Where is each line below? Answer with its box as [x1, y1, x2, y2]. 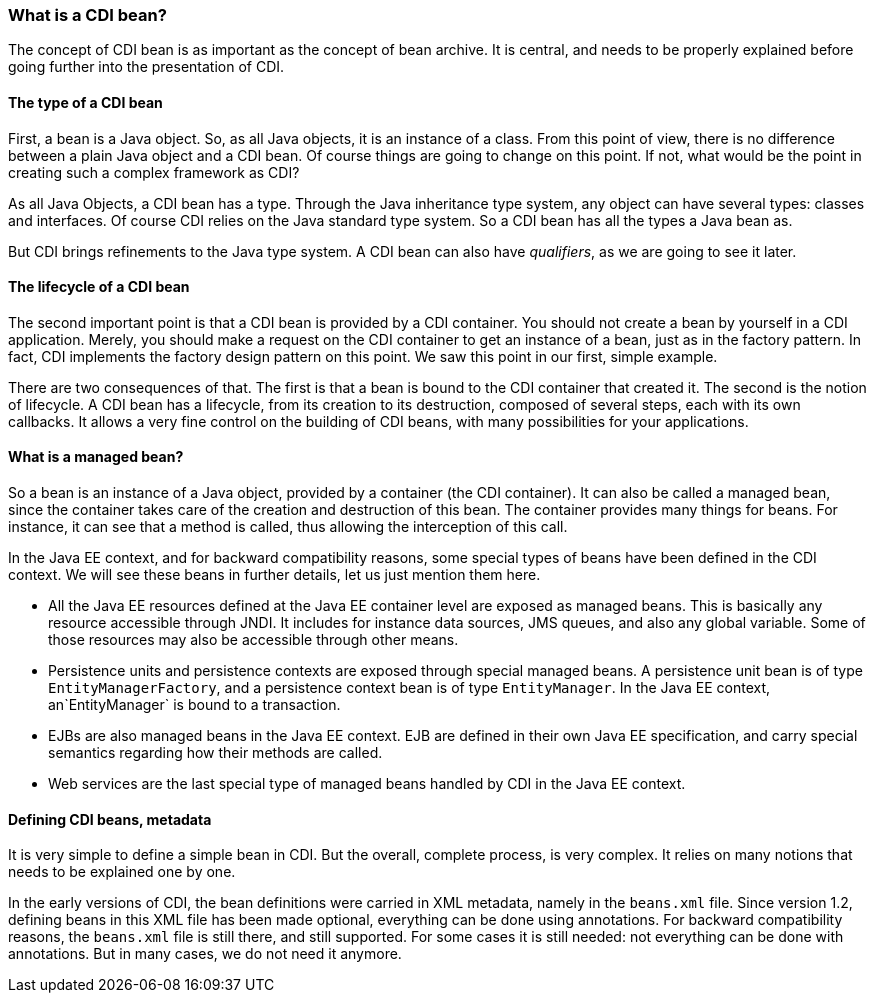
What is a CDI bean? [8, 5, 167, 25]
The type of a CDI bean [8, 93, 163, 111]
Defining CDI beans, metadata [8, 810, 212, 828]
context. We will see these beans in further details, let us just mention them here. [8, 566, 541, 584]
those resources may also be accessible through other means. [48, 631, 459, 649]
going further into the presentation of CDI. [8, 58, 285, 76]
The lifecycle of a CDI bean [8, 278, 190, 296]
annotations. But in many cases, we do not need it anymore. [8, 945, 402, 963]
